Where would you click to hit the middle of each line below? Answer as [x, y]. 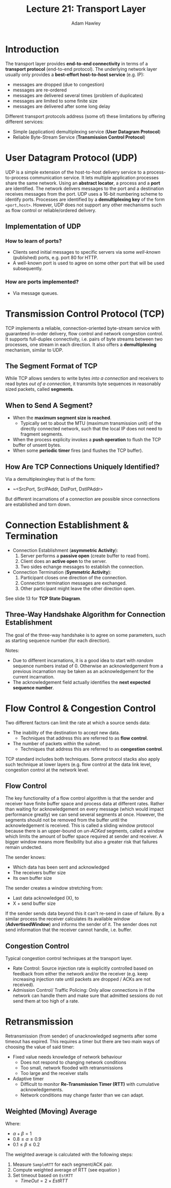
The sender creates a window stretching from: [54, 888]
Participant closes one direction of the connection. [74, 577]
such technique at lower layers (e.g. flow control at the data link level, [79, 764]
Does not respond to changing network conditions [73, 1062]
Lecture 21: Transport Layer [86, 9]
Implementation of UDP [43, 227]
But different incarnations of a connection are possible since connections [83, 499]
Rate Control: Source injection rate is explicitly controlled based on [83, 968]
